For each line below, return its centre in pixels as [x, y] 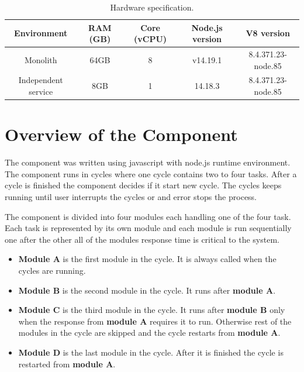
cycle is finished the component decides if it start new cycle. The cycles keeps [143, 185]
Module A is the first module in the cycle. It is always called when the [147, 259]
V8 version [268, 33]
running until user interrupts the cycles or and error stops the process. [131, 197]
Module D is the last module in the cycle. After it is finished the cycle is [151, 352]
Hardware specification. [152, 7]
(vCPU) [151, 39]
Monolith [41, 59]
